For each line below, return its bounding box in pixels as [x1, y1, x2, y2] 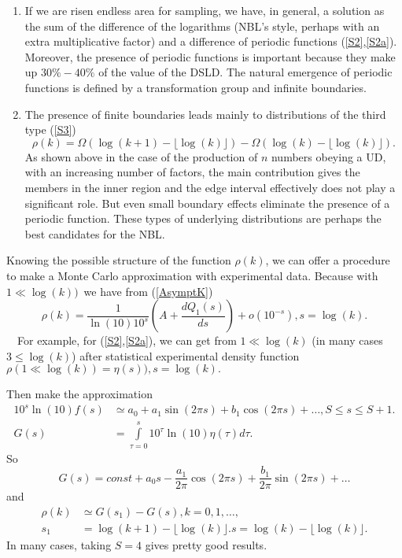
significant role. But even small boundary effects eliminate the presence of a [24, 194, 390, 211]
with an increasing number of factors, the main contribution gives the [24, 164, 360, 180]
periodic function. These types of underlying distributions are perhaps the [24, 210, 382, 227]
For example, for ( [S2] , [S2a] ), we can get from [17, 332, 237, 349]
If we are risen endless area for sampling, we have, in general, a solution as [24, 2, 385, 18]
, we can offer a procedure [265, 252, 390, 268]
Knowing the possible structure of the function [6, 252, 231, 268]
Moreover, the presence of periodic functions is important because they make [24, 48, 396, 65]
